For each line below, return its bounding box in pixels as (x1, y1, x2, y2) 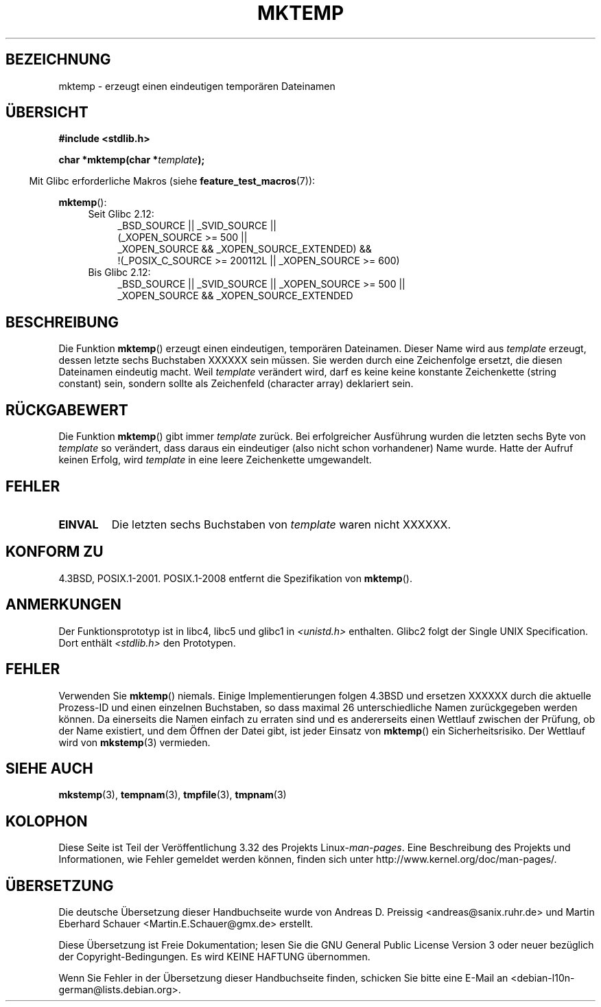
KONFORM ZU (5, 543, 104, 561)
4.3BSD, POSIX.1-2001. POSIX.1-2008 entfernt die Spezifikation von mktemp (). (58, 572, 412, 584)
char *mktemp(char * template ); (58, 154, 205, 166)
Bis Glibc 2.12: (88, 266, 151, 279)
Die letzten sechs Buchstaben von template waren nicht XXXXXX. (111, 517, 451, 531)
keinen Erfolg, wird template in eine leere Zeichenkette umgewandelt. (58, 454, 372, 466)
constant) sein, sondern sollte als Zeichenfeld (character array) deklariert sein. (58, 378, 414, 390)
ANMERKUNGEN (5, 596, 121, 614)
